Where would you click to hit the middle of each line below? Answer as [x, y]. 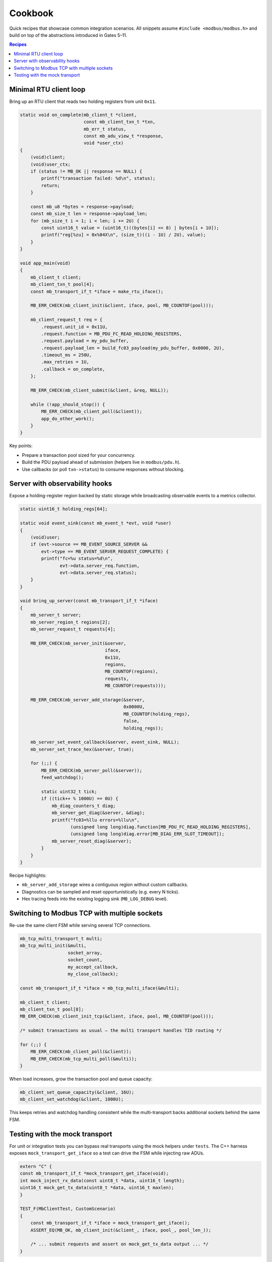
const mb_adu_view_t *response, [123, 136]
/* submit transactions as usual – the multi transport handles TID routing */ [121, 1031]
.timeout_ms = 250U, [66, 355]
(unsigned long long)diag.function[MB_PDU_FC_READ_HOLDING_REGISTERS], [161, 827]
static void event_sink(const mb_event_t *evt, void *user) [96, 523]
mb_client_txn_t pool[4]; [62, 284]
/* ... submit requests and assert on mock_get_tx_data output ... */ [120, 1244]
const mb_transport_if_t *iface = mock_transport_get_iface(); [110, 1223]
